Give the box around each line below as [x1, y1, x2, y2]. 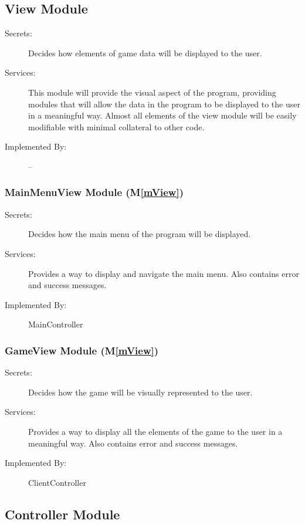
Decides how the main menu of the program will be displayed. [28, 228, 251, 240]
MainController [28, 318, 83, 330]
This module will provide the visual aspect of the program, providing [28, 86, 276, 98]
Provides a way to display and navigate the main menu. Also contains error [28, 267, 299, 279]
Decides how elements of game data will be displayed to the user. [28, 46, 262, 59]
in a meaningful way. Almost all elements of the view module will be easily [28, 109, 297, 121]
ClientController [28, 476, 86, 488]
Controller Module [5, 505, 120, 523]
